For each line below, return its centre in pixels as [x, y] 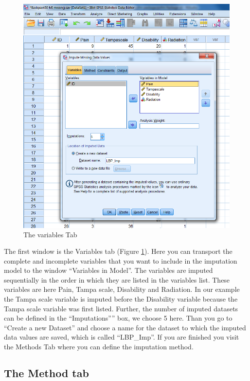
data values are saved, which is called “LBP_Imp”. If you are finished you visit [122, 337]
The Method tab [46, 372]
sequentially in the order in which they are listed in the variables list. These [117, 279]
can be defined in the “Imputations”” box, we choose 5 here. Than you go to [118, 318]
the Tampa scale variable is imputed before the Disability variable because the [121, 298]
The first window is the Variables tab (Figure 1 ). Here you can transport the [118, 251]
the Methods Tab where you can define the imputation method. [99, 346]
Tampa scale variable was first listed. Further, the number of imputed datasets [121, 308]
